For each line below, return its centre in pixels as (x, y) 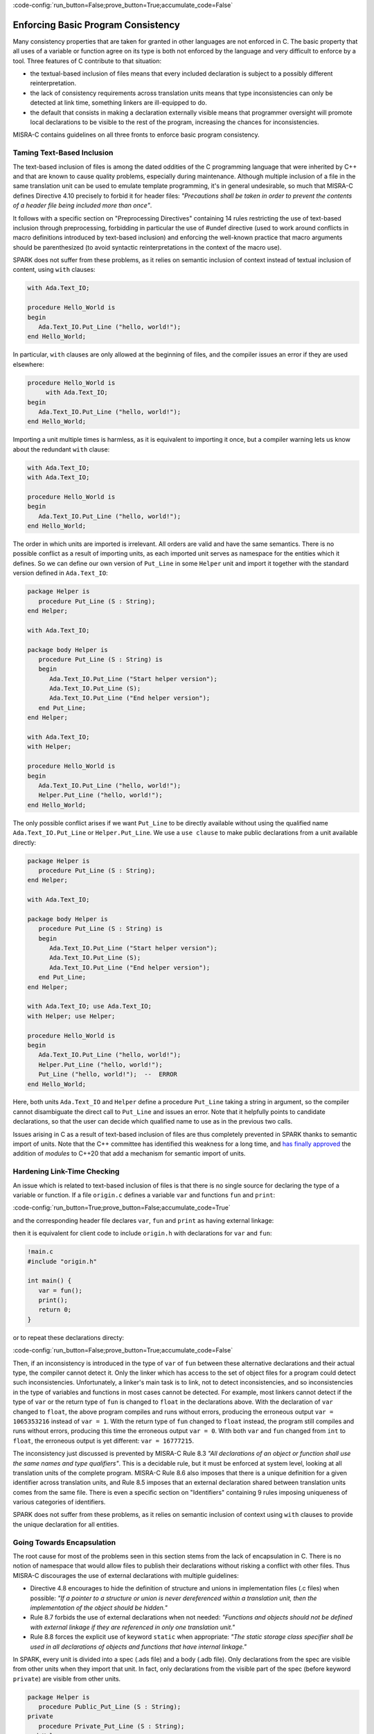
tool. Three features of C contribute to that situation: (87, 61)
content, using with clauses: (54, 270)
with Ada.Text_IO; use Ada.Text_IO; (90, 1006)
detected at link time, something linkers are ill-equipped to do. (118, 103)
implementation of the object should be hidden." (99, 1607)
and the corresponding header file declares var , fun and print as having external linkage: (143, 1220)
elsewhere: (28, 364)
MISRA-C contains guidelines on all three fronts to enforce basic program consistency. (136, 135)
